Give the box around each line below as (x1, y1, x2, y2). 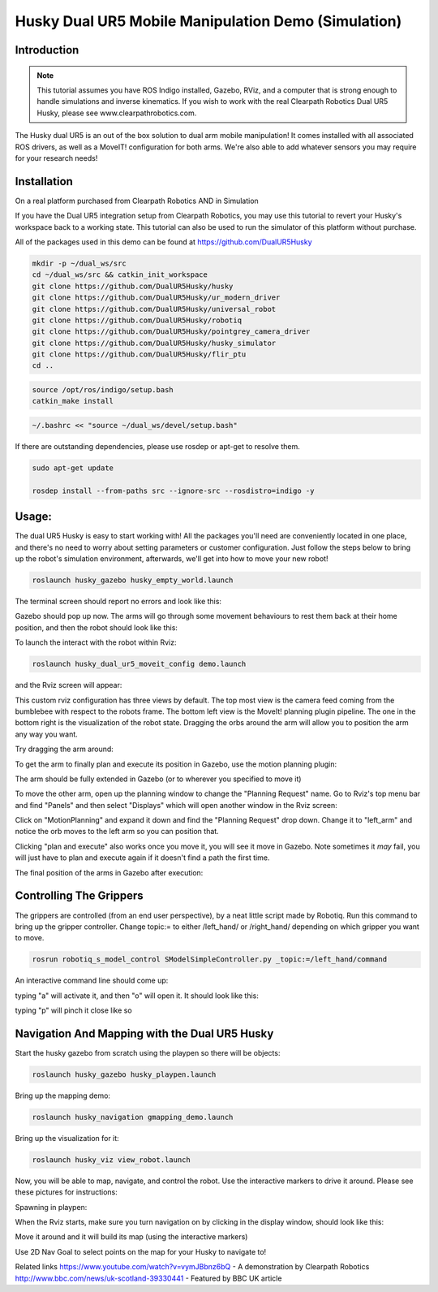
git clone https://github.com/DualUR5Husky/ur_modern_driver (32, 293, 281, 302)
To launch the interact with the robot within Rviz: (15, 637, 178, 647)
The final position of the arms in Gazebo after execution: (15, 867, 204, 877)
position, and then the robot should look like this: (15, 622, 178, 633)
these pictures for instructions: (15, 1187, 118, 1197)
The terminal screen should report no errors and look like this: (15, 597, 222, 607)
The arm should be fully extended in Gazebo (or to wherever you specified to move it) (15, 774, 302, 784)
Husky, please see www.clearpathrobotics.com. (36, 108, 197, 118)
